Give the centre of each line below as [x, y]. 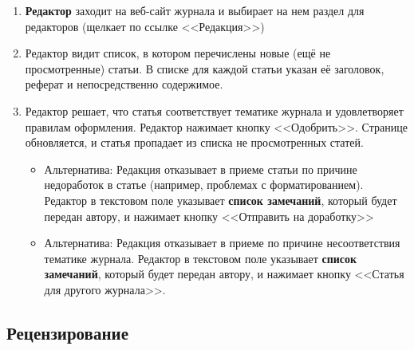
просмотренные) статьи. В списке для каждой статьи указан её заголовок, [205, 68]
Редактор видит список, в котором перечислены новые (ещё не [178, 53]
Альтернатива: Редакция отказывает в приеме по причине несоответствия [222, 243]
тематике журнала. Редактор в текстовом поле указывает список [201, 258]
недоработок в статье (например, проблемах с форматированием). [204, 185]
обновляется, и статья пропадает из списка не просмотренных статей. [194, 142]
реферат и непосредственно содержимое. [124, 84]
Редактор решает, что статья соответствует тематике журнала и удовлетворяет [214, 110]
